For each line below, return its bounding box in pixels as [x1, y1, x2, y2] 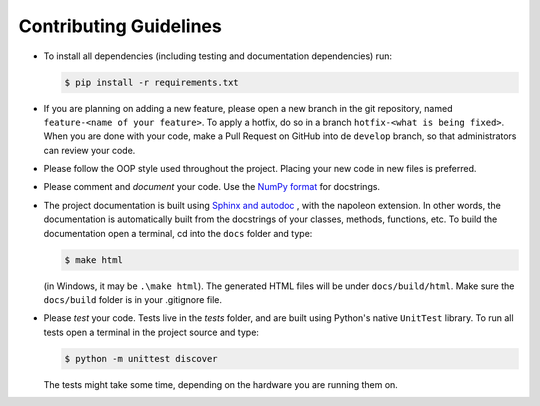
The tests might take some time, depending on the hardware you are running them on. [43, 378, 399, 390]
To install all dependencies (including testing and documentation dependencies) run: [43, 50, 392, 62]
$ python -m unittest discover [64, 353, 219, 364]
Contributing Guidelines [18, 15, 222, 37]
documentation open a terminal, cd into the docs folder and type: [43, 227, 313, 239]
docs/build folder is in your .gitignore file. [43, 294, 223, 305]
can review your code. [43, 144, 136, 156]
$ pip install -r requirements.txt [64, 76, 239, 88]
